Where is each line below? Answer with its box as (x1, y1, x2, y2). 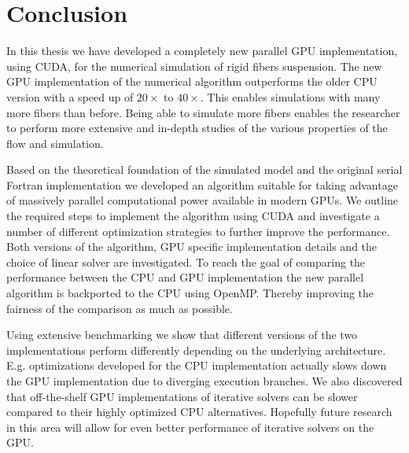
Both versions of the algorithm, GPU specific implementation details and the (6, 238, 378, 255)
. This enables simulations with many (200, 88, 381, 105)
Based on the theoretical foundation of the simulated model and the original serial (6, 161, 403, 178)
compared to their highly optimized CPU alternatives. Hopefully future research (6, 403, 392, 420)
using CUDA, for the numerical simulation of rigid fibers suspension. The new (6, 57, 382, 74)
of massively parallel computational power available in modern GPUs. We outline (6, 192, 399, 208)
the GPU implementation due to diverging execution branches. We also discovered (6, 373, 403, 389)
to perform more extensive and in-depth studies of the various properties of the (6, 120, 388, 136)
